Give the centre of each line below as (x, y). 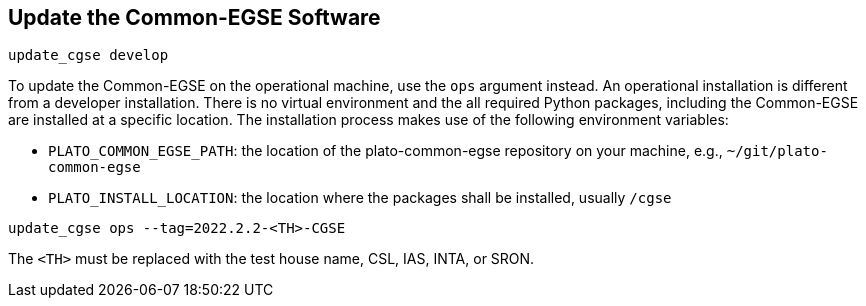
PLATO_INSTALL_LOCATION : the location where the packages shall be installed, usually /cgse (360, 198)
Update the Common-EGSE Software (194, 17)
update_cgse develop (88, 55)
